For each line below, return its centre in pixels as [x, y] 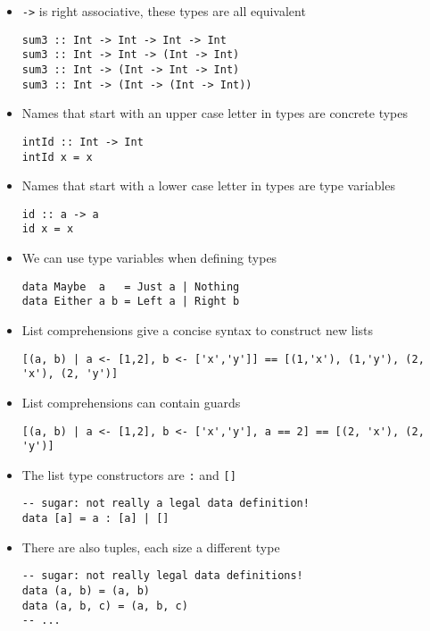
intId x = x [57, 157]
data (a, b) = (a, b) [86, 591]
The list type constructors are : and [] [129, 474]
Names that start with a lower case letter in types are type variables [208, 185]
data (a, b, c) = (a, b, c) [105, 606]
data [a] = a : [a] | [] [95, 519]
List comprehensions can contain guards [131, 402]
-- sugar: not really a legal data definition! [165, 504]
